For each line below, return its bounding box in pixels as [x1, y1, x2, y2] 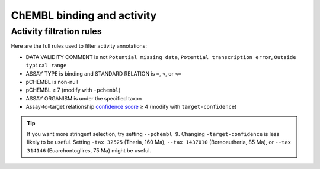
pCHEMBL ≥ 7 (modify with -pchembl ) [25, 86, 121, 94]
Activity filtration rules [11, 26, 102, 37]
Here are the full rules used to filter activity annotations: [11, 43, 148, 50]
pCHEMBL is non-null [25, 78, 78, 85]
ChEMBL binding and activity [11, 9, 157, 22]
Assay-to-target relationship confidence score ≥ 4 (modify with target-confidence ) [25, 103, 237, 110]
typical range [25, 62, 67, 69]
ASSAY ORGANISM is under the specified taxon [25, 95, 142, 102]
